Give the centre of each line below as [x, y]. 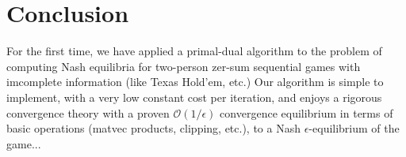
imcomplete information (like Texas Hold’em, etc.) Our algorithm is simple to [195, 82]
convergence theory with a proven [88, 112]
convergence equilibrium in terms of [306, 112]
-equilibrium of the [354, 128]
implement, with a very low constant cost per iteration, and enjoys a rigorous [194, 97]
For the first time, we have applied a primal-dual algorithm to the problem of [194, 51]
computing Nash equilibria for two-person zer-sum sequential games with [184, 66]
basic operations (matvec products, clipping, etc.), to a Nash [153, 128]
